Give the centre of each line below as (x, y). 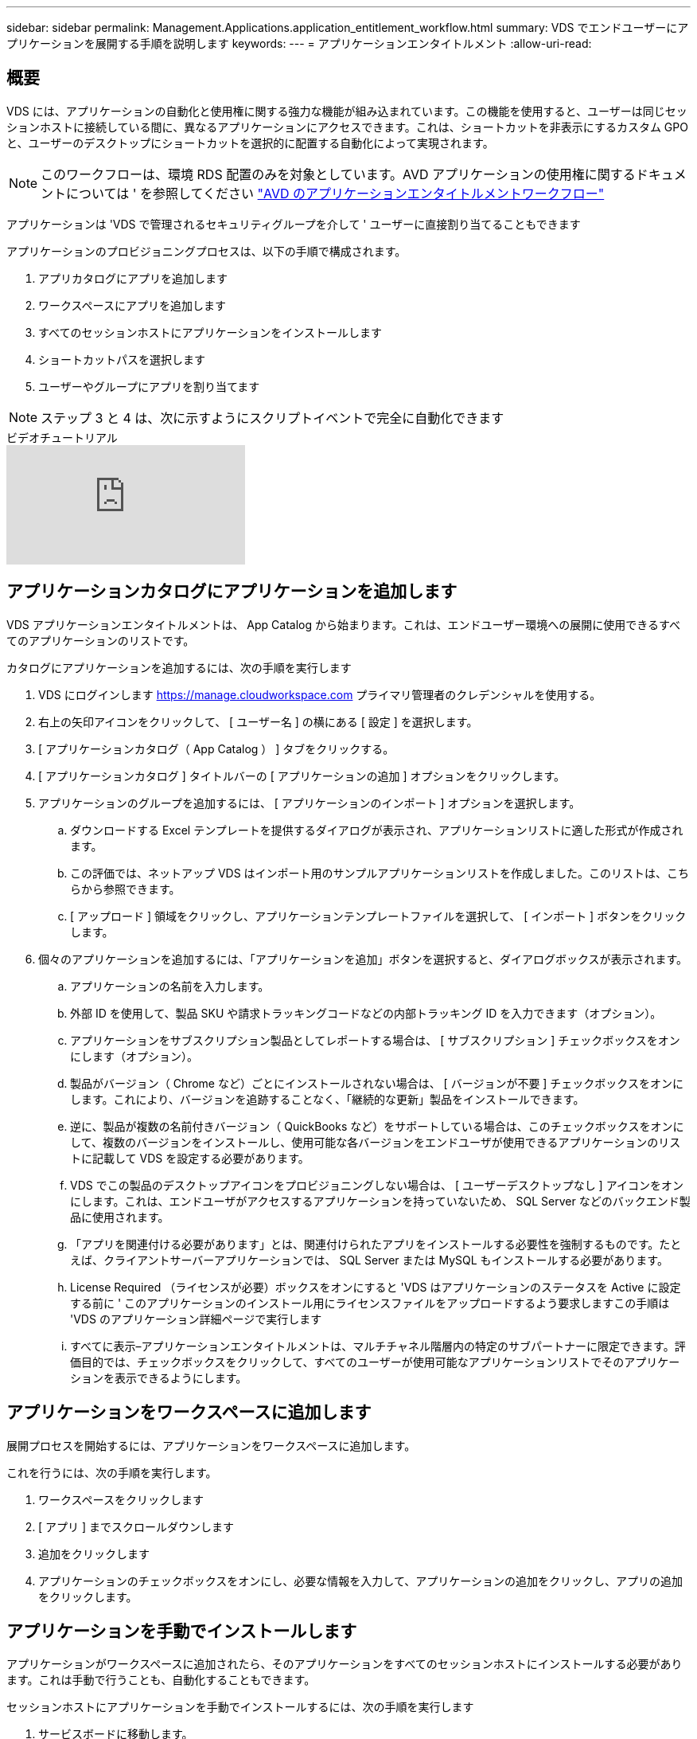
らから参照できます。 (125, 889)
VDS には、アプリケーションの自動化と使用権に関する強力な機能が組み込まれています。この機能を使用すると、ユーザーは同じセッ (347, 111)
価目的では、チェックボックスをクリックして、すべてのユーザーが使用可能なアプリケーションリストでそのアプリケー (375, 1362)
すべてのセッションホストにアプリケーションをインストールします (210, 332)
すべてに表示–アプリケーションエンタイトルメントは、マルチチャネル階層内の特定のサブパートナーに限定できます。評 (378, 1346)
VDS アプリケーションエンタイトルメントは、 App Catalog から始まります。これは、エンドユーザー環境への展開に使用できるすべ (344, 624)
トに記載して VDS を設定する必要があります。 (190, 1158)
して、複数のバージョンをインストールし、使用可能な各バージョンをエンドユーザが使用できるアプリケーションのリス (376, 1142)
